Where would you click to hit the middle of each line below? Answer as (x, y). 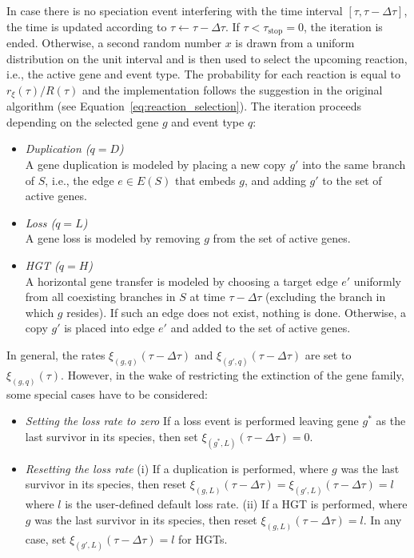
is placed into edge (109, 328)
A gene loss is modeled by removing (113, 238)
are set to (328, 355)
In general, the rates (56, 355)
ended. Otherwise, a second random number (114, 43)
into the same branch (354, 165)
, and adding (275, 180)
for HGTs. (203, 538)
